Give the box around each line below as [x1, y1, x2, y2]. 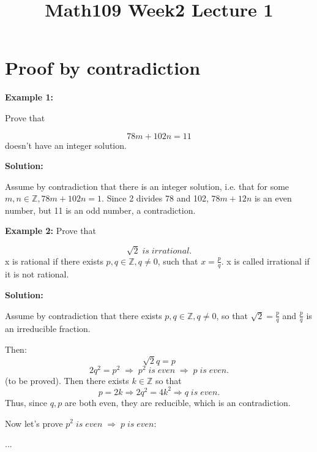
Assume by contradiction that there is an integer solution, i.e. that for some [5, 179, 289, 192]
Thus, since [5, 396, 47, 409]
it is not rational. [5, 268, 69, 281]
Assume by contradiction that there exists [5, 309, 162, 322]
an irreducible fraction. [5, 322, 91, 335]
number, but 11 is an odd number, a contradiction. [5, 203, 196, 216]
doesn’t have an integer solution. [5, 138, 127, 151]
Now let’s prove [5, 416, 63, 429]
